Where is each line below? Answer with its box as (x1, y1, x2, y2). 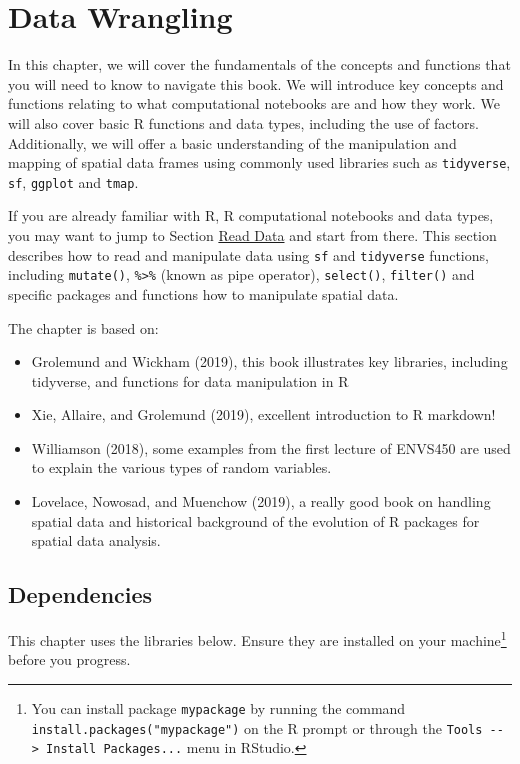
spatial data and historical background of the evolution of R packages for (31, 510, 480, 531)
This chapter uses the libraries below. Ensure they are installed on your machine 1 (8, 627, 507, 650)
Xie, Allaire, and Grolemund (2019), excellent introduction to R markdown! (31, 404, 496, 425)
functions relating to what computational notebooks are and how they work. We (8, 93, 500, 114)
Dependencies (8, 579, 153, 610)
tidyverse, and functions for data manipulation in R (31, 370, 349, 391)
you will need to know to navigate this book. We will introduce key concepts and (8, 73, 504, 94)
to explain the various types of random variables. (31, 457, 332, 478)
